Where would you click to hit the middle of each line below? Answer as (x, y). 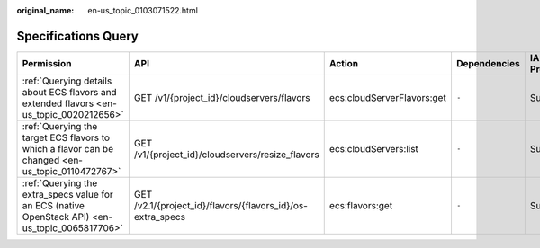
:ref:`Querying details (67, 81)
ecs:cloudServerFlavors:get (388, 97)
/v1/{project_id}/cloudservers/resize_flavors (226, 155)
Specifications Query (78, 36)
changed (41, 160)
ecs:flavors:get (361, 205)
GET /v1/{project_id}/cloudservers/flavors (222, 97)
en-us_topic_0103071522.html (143, 10)
